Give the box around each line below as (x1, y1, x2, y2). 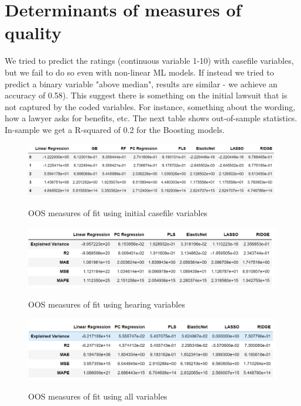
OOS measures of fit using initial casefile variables (28, 207, 208, 219)
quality (5, 21, 62, 45)
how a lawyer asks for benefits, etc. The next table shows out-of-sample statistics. (5, 112, 297, 124)
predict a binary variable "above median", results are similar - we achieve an (5, 77, 278, 90)
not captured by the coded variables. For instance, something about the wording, (5, 100, 296, 112)
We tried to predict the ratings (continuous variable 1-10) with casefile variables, (5, 54, 294, 67)
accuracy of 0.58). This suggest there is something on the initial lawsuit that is (5, 89, 288, 101)
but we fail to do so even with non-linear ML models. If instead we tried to (5, 66, 274, 78)
